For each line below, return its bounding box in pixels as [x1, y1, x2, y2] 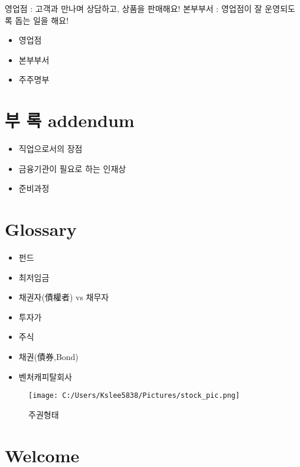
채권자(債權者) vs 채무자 [18, 291, 109, 303]
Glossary [5, 217, 77, 241]
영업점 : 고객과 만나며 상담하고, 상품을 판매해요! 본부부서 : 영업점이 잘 [5, 2, 262, 14]
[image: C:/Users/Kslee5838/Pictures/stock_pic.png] [28, 391, 240, 400]
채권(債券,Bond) [18, 350, 79, 362]
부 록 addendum [5, 108, 135, 132]
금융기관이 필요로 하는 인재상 [18, 162, 126, 174]
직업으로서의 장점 [18, 142, 83, 155]
